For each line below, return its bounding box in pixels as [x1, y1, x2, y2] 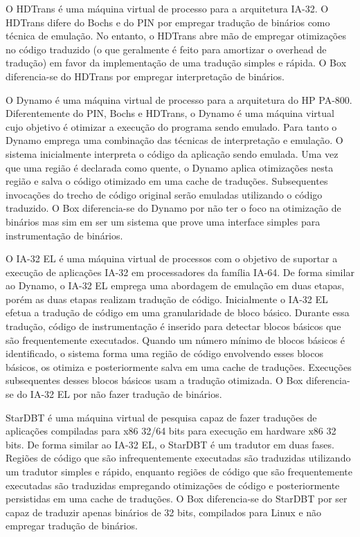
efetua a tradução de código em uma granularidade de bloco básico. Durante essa [6, 305, 350, 320]
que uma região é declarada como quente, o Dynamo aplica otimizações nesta [6, 160, 334, 174]
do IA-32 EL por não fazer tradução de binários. [17, 387, 222, 401]
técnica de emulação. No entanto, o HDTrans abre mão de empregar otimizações [6, 28, 346, 43]
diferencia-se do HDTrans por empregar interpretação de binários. [6, 69, 285, 83]
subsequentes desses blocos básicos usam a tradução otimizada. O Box [6, 373, 303, 388]
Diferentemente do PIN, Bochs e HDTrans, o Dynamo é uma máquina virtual [6, 106, 334, 120]
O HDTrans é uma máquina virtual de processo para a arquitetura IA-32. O [6, 1, 329, 15]
